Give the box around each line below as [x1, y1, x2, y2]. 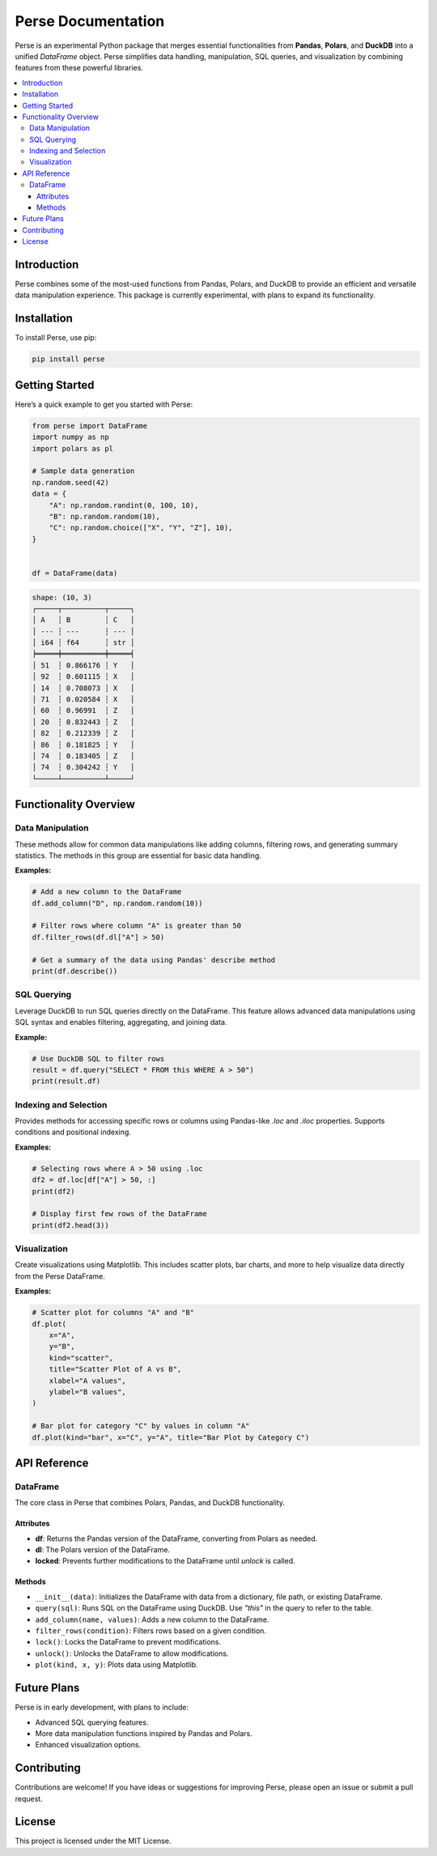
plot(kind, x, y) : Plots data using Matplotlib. [35, 1660, 198, 1670]
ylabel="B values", [49, 1387, 127, 1397]
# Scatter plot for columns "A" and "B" [32, 1308, 194, 1317]
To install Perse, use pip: [15, 333, 97, 343]
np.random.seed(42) [32, 478, 109, 487]
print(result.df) [32, 1077, 101, 1086]
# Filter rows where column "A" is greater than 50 [32, 921, 242, 931]
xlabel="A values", [49, 1376, 127, 1385]
